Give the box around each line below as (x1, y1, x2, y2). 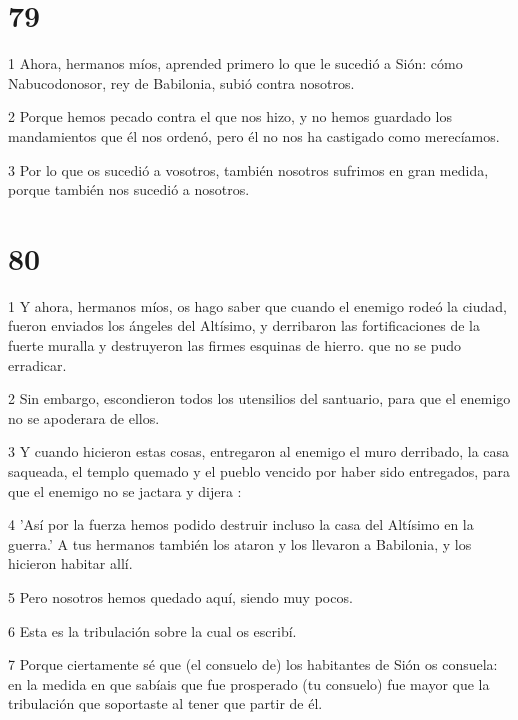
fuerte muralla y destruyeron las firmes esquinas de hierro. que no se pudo (8, 335, 462, 355)
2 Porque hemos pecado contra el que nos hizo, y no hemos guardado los (8, 106, 452, 127)
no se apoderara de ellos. (8, 407, 160, 428)
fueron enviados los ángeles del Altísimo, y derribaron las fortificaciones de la (8, 315, 480, 336)
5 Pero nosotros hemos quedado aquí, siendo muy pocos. (8, 586, 353, 607)
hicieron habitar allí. (8, 553, 133, 574)
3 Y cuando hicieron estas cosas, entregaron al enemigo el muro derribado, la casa (8, 441, 510, 462)
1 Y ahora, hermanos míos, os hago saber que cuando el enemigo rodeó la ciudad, (8, 295, 507, 316)
